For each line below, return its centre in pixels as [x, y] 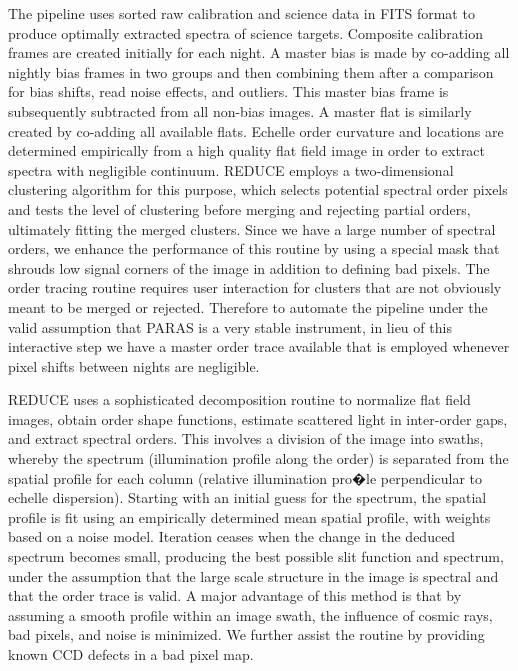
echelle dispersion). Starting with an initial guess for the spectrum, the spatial [247, 497]
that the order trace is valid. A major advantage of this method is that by [235, 595]
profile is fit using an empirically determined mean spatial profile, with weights [249, 516]
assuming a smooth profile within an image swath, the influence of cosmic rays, [250, 614]
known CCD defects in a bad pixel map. [131, 654]
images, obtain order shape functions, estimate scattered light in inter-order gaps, [258, 418]
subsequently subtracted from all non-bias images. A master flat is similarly [240, 110]
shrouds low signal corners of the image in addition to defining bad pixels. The [249, 267]
